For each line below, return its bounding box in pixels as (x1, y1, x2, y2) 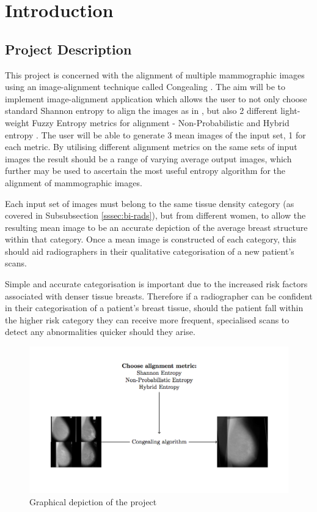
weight (5, 116, 29, 129)
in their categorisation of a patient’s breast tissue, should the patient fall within (5, 301, 304, 314)
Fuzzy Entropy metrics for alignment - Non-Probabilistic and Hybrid (32, 116, 290, 129)
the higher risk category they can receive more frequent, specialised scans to (5, 313, 290, 326)
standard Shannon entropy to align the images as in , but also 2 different (5, 104, 278, 117)
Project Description (5, 39, 132, 58)
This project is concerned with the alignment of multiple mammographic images (5, 68, 305, 81)
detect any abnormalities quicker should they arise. (5, 325, 195, 338)
